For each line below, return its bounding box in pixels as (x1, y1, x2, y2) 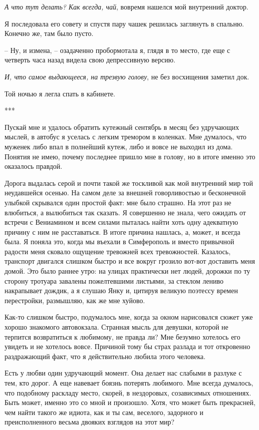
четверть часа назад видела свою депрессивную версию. (4, 54, 176, 65)
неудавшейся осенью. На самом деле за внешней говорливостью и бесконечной (4, 187, 246, 198)
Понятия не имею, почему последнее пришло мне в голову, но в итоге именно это (4, 151, 256, 161)
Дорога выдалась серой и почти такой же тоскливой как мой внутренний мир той (4, 177, 253, 188)
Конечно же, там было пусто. (4, 28, 94, 38)
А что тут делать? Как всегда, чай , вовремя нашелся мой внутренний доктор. (4, 1, 249, 11)
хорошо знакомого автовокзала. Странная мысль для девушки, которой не (4, 322, 229, 332)
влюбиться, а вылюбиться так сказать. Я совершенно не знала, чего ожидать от (4, 207, 246, 217)
